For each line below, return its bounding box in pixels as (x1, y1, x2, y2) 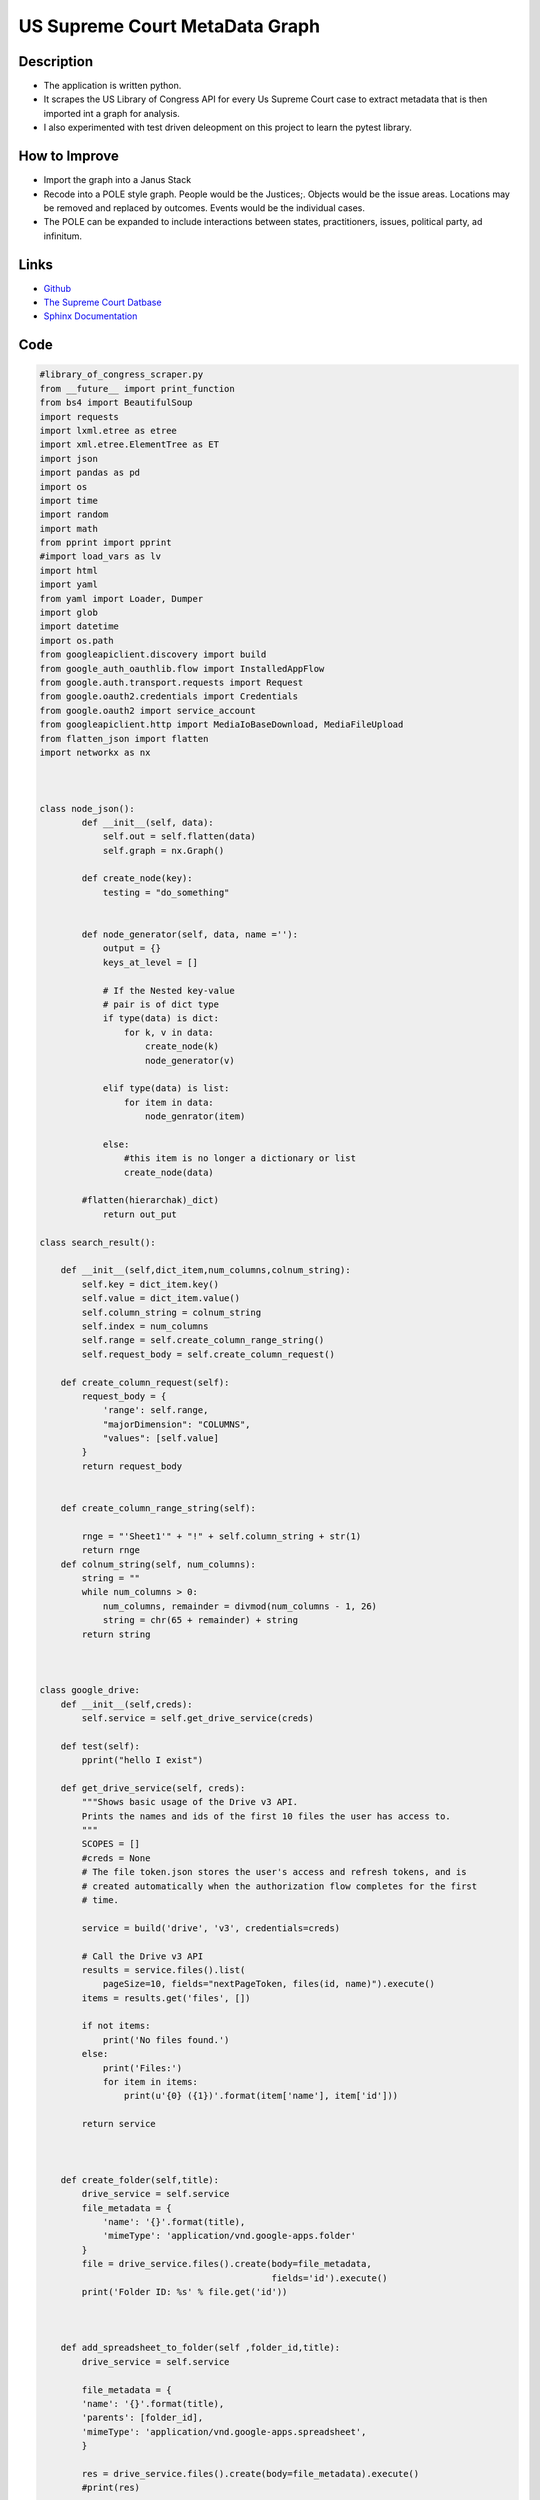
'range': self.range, (102, 1405, 209, 1416)
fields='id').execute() (271, 2272, 388, 2284)
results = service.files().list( (81, 1964, 246, 1975)
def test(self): (60, 1740, 140, 1752)
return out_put (102, 1208, 177, 1220)
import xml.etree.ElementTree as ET (39, 439, 220, 450)
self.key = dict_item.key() (81, 1278, 220, 1290)
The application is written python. (43, 80, 182, 92)
